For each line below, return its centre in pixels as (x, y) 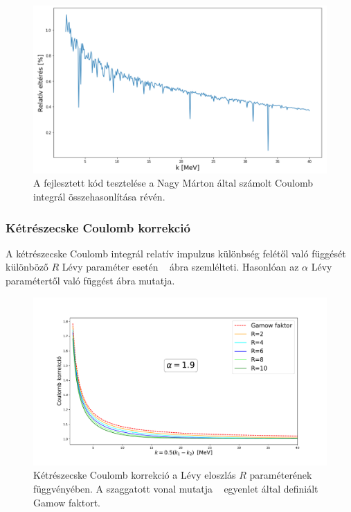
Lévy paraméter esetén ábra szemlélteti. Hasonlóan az (180, 267)
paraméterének (281, 475)
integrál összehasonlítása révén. (99, 196)
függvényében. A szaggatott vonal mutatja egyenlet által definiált (176, 488)
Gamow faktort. (67, 502)
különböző (27, 267)
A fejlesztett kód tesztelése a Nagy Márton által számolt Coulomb (173, 183)
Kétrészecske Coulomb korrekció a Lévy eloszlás (135, 475)
